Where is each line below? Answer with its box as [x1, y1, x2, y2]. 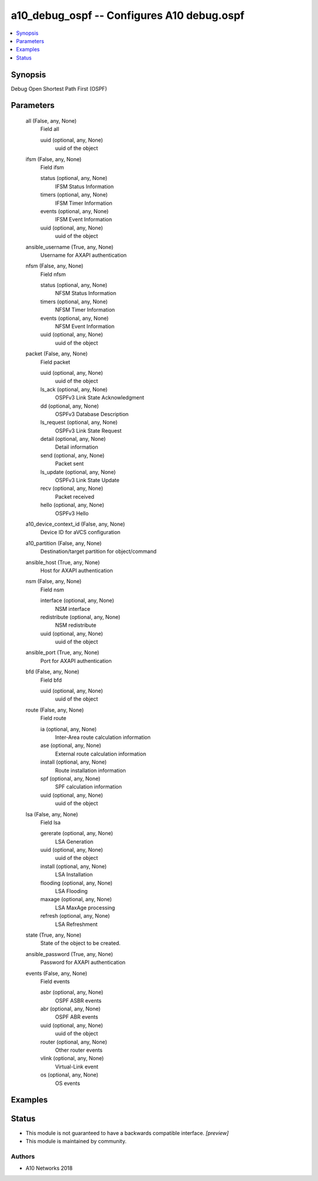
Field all [40, 126, 59, 133]
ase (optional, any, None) [40, 742, 101, 749]
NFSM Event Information [55, 323, 115, 330]
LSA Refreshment [55, 921, 98, 928]
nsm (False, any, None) [25, 578, 82, 585]
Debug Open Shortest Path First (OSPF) [11, 85, 107, 92]
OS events [55, 1079, 81, 1087]
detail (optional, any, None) [40, 436, 106, 443]
